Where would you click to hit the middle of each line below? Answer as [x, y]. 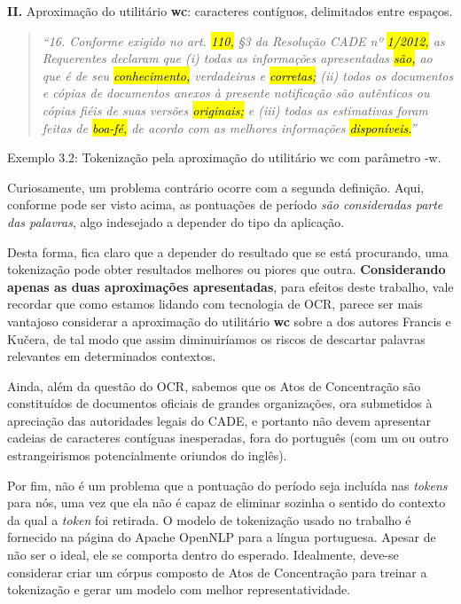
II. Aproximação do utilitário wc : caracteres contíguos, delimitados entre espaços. [230, 11]
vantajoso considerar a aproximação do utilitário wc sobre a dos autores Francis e [229, 321]
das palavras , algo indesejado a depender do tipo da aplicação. [176, 221]
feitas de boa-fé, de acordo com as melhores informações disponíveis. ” [229, 127]
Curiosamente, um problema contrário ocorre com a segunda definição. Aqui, [216, 187]
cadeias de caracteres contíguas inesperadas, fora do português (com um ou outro [228, 438]
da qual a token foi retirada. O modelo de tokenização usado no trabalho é [209, 519]
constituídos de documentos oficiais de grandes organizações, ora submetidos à [220, 403]
